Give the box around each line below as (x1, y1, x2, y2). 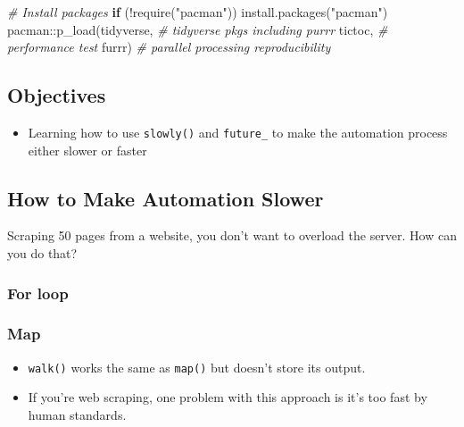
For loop (7, 281, 69, 304)
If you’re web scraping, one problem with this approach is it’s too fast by (28, 388, 427, 406)
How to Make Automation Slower (7, 184, 324, 212)
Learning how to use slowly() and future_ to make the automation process (28, 122, 448, 141)
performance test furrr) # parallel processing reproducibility (7, 38, 331, 56)
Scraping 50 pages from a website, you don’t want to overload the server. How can (7, 226, 457, 245)
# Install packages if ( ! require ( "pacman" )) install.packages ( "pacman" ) (7, 3, 388, 21)
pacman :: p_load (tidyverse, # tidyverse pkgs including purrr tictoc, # (7, 20, 388, 38)
